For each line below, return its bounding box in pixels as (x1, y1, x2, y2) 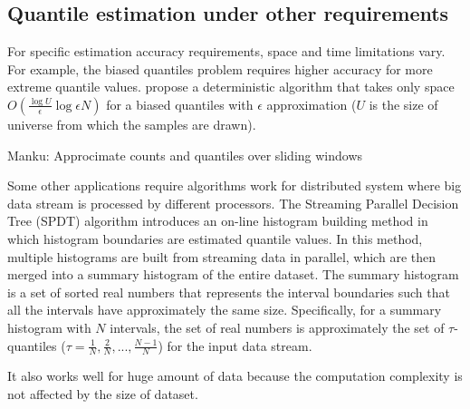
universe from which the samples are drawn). (7, 114, 256, 133)
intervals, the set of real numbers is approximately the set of (110, 317, 445, 336)
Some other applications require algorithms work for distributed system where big (7, 176, 462, 195)
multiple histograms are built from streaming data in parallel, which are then (7, 247, 436, 266)
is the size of (369, 94, 438, 113)
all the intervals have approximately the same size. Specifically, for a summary (7, 300, 442, 319)
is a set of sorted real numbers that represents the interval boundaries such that (7, 282, 450, 301)
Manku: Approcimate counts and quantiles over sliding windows (7, 145, 363, 164)
